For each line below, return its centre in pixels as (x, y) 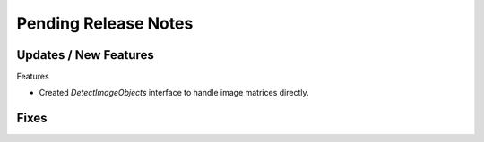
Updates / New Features (85, 55)
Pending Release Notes (105, 23)
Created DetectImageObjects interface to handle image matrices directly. (174, 93)
